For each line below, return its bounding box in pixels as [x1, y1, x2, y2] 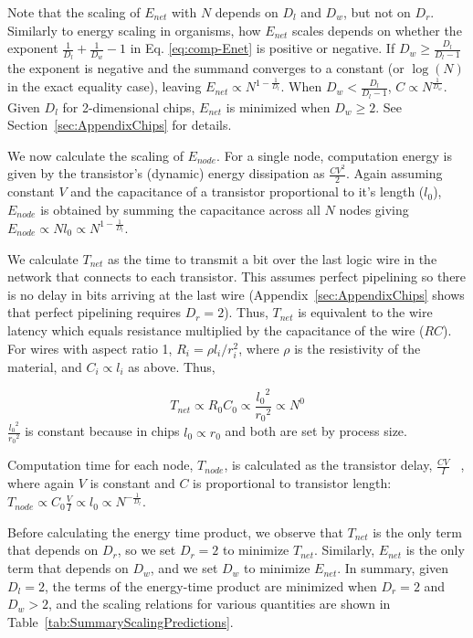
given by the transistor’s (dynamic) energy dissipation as [7, 164, 325, 183]
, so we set [117, 540, 176, 559]
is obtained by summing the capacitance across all [40, 199, 321, 218]
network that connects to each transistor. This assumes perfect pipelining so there [7, 267, 467, 286]
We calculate [7, 249, 79, 268]
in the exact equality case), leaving [7, 77, 202, 96]
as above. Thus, [128, 356, 215, 376]
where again [7, 473, 75, 493]
